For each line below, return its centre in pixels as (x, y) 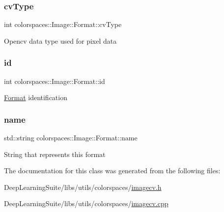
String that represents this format (55, 154)
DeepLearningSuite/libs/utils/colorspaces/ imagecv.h (83, 187)
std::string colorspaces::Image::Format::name (71, 138)
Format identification (36, 97)
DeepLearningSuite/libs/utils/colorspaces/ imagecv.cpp (86, 203)
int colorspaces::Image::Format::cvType (63, 24)
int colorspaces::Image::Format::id (55, 81)
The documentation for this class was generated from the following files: (112, 171)
